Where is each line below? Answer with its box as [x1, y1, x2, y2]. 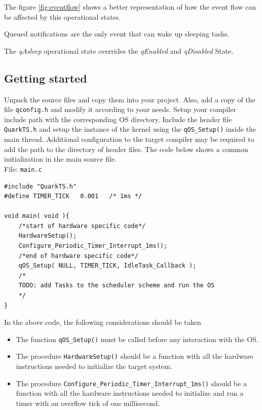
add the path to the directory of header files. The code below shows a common [4, 143, 248, 154]
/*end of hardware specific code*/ [18, 252, 138, 259]
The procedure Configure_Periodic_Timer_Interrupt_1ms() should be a [16, 378, 247, 388]
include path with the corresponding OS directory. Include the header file [4, 114, 232, 124]
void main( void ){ [4, 212, 69, 220]
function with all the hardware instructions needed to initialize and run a [16, 388, 244, 398]
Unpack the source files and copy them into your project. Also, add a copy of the [4, 94, 255, 104]
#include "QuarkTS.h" [4, 182, 77, 190]
